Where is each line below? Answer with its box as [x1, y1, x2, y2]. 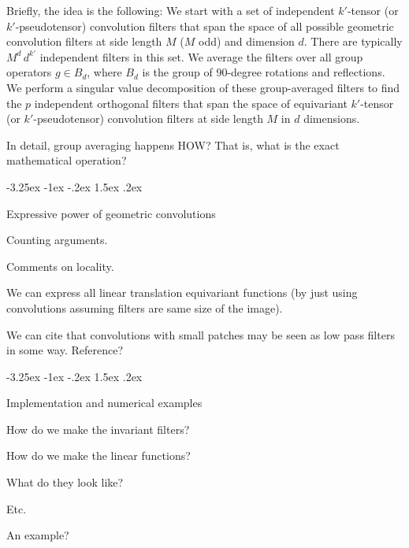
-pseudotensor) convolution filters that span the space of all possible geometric [15, 17, 394, 34]
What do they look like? [6, 474, 124, 491]
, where [87, 64, 122, 80]
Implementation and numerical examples [6, 394, 203, 411]
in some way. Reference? [6, 342, 124, 358]
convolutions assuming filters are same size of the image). [6, 299, 283, 316]
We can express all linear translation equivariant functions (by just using [6, 284, 358, 301]
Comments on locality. [6, 257, 114, 274]
